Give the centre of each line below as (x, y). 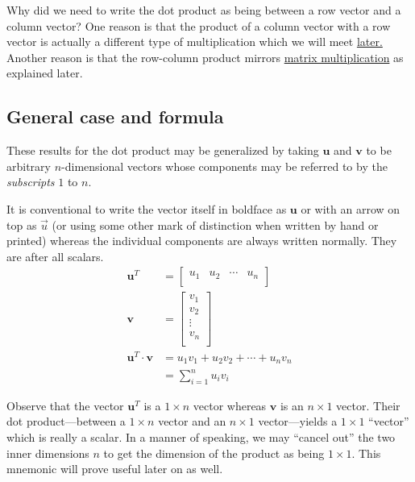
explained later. (45, 73)
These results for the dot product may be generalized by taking (163, 150)
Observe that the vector (65, 405)
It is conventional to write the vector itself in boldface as (147, 208)
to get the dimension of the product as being (214, 453)
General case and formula (115, 116)
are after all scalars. (55, 256)
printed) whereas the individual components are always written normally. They (202, 241)
